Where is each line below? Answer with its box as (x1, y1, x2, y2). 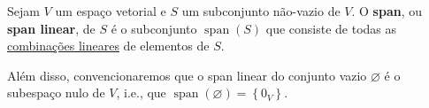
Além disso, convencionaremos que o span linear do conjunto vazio (7, 66, 367, 84)
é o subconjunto (111, 19, 197, 37)
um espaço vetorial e (55, 2, 166, 19)
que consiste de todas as (265, 19, 397, 37)
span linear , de (7, 19, 96, 37)
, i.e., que (116, 83, 166, 102)
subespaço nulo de (7, 83, 105, 102)
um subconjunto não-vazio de (181, 2, 341, 19)
